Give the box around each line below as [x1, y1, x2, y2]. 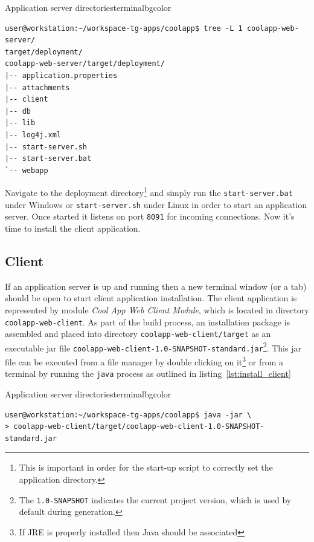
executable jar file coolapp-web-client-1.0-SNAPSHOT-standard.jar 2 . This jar [5, 339, 301, 354]
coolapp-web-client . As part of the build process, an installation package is [5, 315, 290, 328]
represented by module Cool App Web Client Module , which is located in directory [5, 303, 309, 316]
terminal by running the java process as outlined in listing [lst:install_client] [5, 367, 291, 380]
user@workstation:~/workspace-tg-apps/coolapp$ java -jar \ [5, 410, 252, 419]
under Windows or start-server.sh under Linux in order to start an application [5, 198, 307, 211]
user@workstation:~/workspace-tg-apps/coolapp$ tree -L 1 [5, 24, 243, 33]
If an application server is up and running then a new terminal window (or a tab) [5, 279, 307, 292]
